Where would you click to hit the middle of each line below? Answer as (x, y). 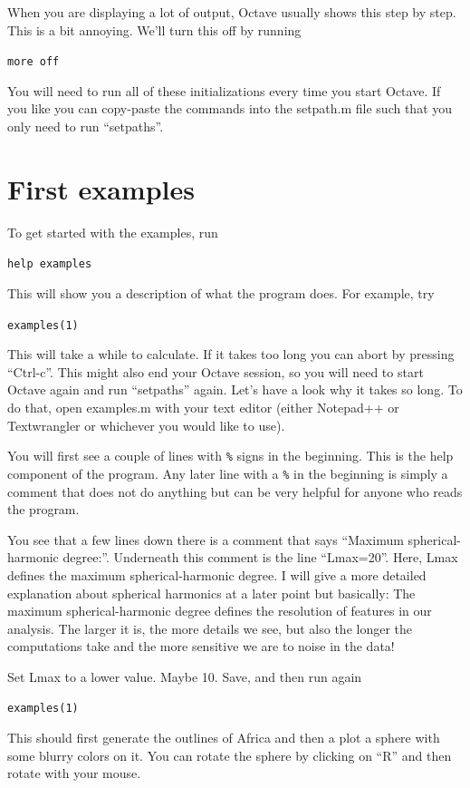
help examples (50, 264)
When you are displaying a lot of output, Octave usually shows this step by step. (232, 12)
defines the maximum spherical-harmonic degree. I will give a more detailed (217, 574)
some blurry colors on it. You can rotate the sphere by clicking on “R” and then (230, 755)
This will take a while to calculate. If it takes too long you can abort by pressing (231, 354)
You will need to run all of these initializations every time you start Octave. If (224, 90)
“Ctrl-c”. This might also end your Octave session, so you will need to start (216, 371)
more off (34, 62)
